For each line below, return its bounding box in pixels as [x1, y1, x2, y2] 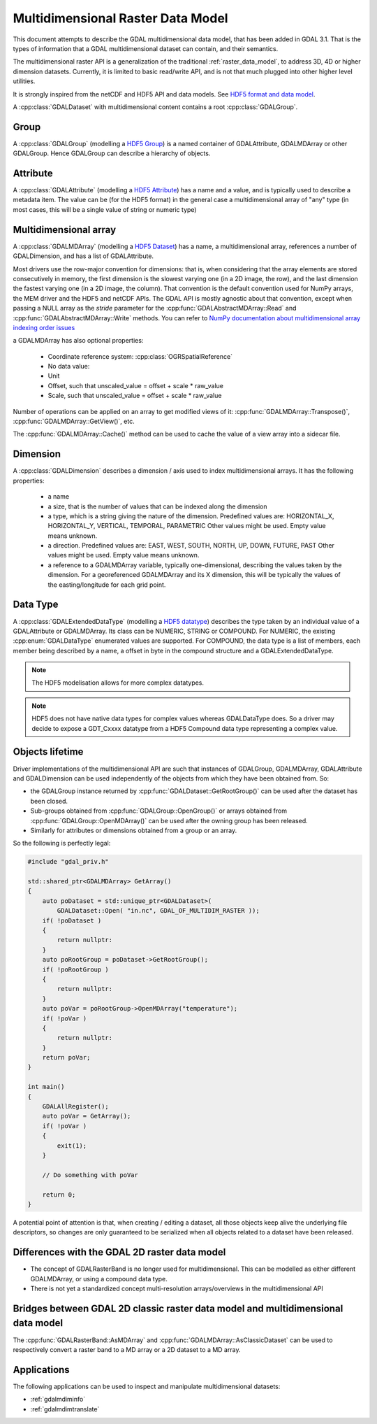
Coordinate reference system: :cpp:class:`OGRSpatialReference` [47, 352, 233, 360]
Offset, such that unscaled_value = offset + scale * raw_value [47, 381, 223, 390]
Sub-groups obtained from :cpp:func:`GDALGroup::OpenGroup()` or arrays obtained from [30, 806, 288, 815]
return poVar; [42, 1053, 91, 1062]
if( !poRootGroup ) [42, 965, 110, 974]
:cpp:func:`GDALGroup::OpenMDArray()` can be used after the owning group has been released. [30, 816, 309, 825]
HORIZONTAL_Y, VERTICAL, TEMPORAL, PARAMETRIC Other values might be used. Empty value [47, 522, 326, 530]
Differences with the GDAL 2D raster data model [13, 1246, 226, 1258]
